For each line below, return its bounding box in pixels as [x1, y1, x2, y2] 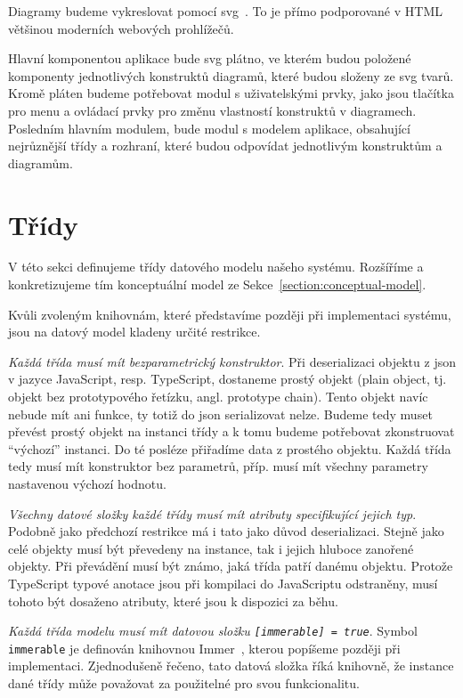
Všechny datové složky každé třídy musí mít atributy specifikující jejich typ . [8, 504, 417, 523]
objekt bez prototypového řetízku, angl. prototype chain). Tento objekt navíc [8, 387, 428, 406]
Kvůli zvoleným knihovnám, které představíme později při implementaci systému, [8, 304, 451, 323]
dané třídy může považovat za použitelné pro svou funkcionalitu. [8, 674, 360, 693]
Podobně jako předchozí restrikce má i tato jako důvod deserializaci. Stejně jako [8, 522, 444, 540]
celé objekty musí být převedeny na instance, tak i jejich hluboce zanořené [8, 539, 414, 557]
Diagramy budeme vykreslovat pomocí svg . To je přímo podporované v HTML [8, 2, 443, 20]
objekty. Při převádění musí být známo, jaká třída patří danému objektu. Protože [8, 556, 453, 575]
